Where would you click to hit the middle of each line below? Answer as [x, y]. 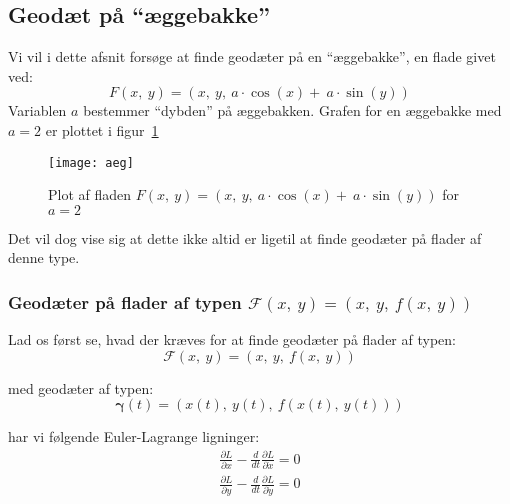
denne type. [44, 257]
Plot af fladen [90, 194]
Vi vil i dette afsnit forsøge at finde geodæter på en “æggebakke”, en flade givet [252, 56]
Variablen [37, 110]
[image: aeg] [91, 162]
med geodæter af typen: [81, 387]
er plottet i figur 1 [102, 129]
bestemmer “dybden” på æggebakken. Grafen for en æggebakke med [292, 110]
